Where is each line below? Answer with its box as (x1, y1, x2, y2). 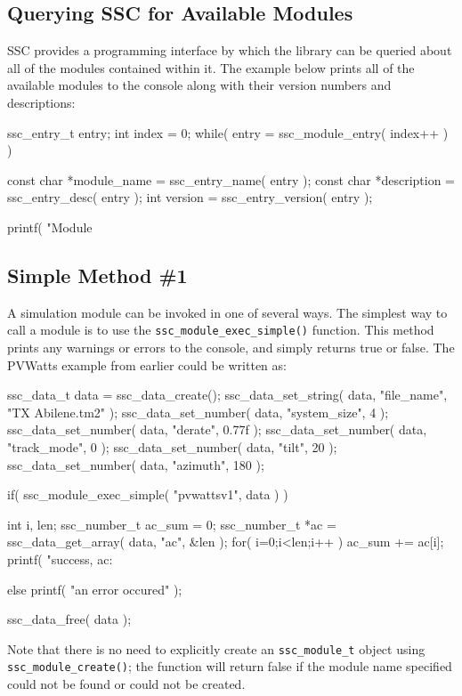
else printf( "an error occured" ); (7, 579, 182, 598)
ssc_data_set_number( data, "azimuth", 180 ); (7, 455, 264, 473)
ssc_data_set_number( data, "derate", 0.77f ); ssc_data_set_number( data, (7, 420, 427, 439)
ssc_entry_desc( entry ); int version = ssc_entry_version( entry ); (7, 188, 373, 206)
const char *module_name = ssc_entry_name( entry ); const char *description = (7, 170, 455, 189)
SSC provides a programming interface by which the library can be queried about (7, 41, 452, 60)
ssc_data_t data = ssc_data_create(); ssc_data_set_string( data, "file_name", (7, 385, 448, 404)
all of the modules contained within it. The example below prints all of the (7, 58, 415, 77)
